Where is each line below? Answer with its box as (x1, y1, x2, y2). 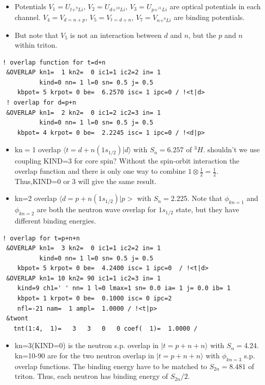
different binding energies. (14, 215, 96, 226)
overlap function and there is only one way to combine (14, 166, 186, 176)
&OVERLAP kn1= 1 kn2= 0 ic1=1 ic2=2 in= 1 (6, 69, 161, 76)
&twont (6, 315, 29, 322)
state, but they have (176, 204, 239, 215)
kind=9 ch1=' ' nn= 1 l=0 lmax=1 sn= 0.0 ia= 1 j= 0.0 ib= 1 (17, 285, 231, 292)
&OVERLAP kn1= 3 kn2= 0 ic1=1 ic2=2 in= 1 (6, 245, 161, 252)
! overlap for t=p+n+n (3, 234, 80, 242)
